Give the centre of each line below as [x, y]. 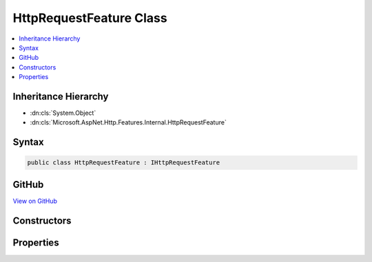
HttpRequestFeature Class [90, 18]
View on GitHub [35, 201]
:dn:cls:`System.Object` [63, 113]
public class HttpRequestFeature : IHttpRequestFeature [124, 163]
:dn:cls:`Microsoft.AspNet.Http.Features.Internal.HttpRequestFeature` [128, 122]
